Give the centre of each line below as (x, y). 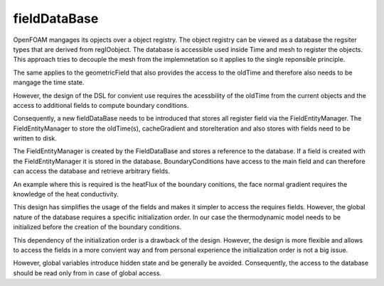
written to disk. (35, 138)
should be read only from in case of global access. (87, 273)
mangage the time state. (49, 82)
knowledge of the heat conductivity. (66, 194)
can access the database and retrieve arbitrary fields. (92, 171)
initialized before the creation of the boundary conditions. (97, 227)
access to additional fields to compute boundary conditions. (101, 105)
